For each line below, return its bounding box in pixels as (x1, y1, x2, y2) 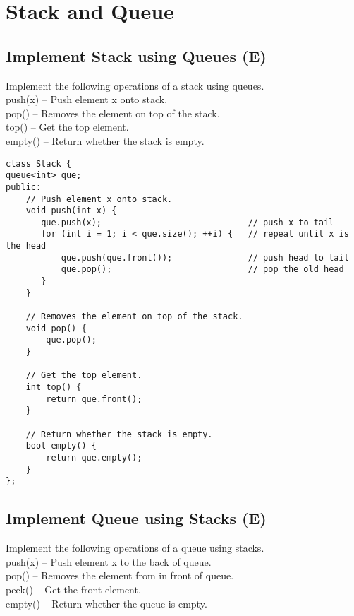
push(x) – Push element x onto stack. (6, 92, 168, 107)
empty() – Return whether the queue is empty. (6, 596, 207, 610)
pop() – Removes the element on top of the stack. (6, 105, 220, 120)
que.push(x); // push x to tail (41, 217, 334, 227)
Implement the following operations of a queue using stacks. (6, 540, 264, 555)
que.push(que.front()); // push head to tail (61, 252, 349, 263)
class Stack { (6, 158, 72, 169)
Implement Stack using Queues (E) (6, 45, 267, 66)
